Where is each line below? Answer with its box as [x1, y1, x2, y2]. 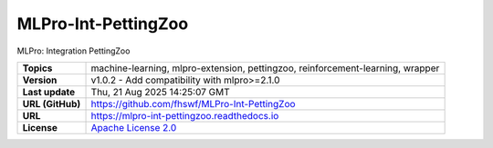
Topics [22, 62, 53, 74]
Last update [22, 85, 76, 98]
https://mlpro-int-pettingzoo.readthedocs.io [90, 109, 279, 122]
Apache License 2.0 [90, 121, 177, 133]
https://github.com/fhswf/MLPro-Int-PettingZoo [90, 97, 296, 110]
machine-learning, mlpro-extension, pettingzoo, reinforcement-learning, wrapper [90, 62, 440, 74]
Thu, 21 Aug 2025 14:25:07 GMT [90, 85, 230, 98]
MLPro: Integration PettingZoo [16, 45, 131, 56]
